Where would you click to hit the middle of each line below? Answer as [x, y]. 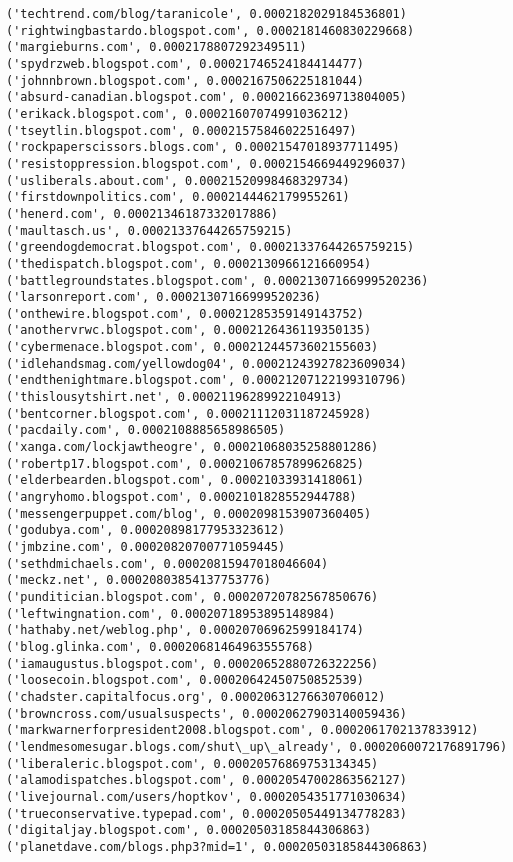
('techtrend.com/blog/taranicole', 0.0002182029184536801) [206, 14]
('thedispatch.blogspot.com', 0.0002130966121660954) [189, 263]
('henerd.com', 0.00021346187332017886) [142, 213]
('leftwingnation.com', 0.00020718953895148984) [171, 613]
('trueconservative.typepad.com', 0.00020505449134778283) [206, 813]
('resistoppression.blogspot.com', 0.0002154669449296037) [206, 163]
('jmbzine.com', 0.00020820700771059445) [146, 547]
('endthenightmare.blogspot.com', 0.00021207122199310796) [206, 380]
